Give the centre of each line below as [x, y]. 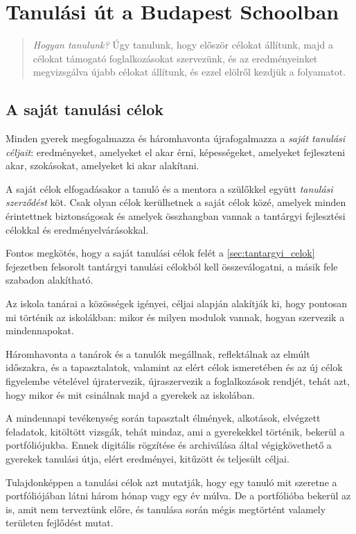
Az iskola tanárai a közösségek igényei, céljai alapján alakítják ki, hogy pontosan [177, 303]
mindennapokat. [40, 330]
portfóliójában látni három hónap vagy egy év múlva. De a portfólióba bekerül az [178, 496]
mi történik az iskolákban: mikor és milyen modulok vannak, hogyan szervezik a [175, 317]
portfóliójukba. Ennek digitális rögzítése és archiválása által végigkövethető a [169, 445]
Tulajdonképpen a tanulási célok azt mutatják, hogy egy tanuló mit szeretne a [171, 482]
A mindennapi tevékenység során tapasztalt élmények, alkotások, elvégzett [163, 418]
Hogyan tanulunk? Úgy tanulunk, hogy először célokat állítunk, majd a [183, 45]
